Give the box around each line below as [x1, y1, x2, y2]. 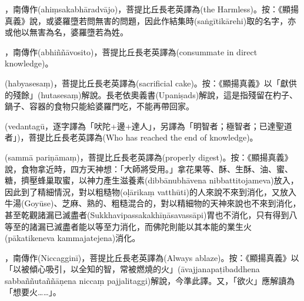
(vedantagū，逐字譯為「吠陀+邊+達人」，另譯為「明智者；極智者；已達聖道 [5, 119, 292, 132]
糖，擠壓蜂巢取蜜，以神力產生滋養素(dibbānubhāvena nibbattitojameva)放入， [5, 174, 299, 186]
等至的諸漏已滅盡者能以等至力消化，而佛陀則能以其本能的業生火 [5, 220, 252, 232]
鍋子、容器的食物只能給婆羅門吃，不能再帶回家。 [5, 100, 194, 112]
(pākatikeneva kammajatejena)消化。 [5, 232, 141, 244]
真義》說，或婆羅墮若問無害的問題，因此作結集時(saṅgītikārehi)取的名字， [5, 14, 288, 26]
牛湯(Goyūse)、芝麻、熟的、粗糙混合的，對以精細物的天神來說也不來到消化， [5, 197, 301, 209]
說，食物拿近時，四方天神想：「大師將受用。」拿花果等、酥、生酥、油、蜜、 [5, 162, 293, 175]
